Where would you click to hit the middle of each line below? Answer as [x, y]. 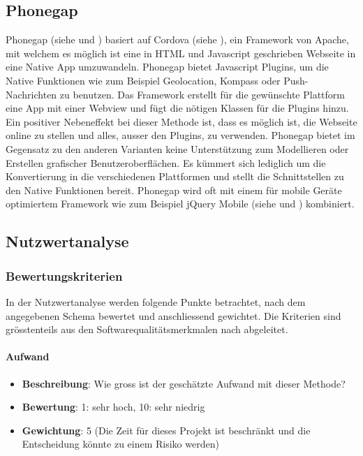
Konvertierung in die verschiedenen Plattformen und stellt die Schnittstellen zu [175, 176]
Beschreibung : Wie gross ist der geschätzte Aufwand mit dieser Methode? [184, 383]
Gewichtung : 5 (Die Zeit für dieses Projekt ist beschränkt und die [166, 430]
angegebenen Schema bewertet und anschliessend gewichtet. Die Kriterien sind [173, 315]
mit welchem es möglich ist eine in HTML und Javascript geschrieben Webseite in [181, 53]
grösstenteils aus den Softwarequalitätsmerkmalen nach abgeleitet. [147, 329]
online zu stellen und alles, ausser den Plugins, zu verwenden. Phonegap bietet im [180, 135]
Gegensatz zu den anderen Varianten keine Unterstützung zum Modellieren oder [177, 148]
